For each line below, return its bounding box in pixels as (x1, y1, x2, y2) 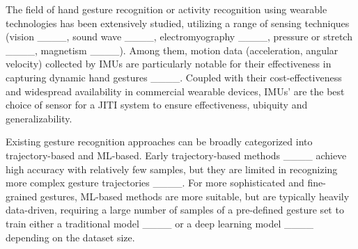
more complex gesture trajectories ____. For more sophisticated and (6, 175, 304, 190)
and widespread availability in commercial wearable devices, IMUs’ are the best (6, 83, 345, 98)
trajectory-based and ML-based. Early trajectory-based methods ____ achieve (6, 147, 347, 162)
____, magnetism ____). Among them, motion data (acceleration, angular (6, 42, 338, 57)
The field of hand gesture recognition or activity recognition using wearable (6, 2, 327, 16)
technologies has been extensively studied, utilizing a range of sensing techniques (6, 15, 350, 30)
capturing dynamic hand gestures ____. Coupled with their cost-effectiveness (6, 70, 342, 84)
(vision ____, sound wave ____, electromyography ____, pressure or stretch (6, 29, 352, 44)
